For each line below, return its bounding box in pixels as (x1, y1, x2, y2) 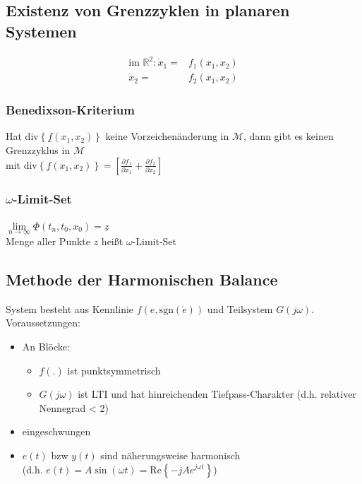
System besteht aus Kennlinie (6, 301, 134, 316)
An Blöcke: (22, 338, 70, 353)
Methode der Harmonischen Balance (6, 268, 278, 290)
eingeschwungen (22, 424, 91, 439)
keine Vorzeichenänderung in (105, 129, 229, 143)
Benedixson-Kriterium (6, 101, 135, 119)
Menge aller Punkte (6, 234, 91, 248)
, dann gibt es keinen (243, 129, 334, 143)
